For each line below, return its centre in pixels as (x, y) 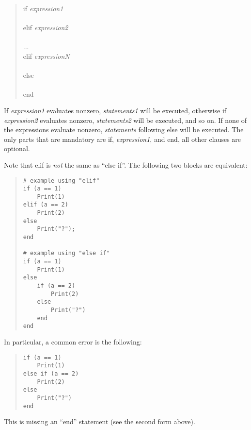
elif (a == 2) (46, 205)
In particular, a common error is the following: (73, 341)
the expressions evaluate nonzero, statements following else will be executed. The (124, 129)
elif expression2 (46, 27)
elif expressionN (46, 56)
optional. (17, 148)
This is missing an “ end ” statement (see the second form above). (100, 421)
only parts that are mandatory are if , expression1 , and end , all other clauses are (123, 139)
